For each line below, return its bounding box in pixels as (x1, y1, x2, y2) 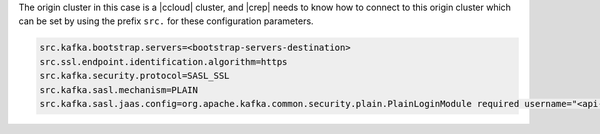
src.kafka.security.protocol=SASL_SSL (39, 70, 230, 82)
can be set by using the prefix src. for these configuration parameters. (18, 15, 314, 27)
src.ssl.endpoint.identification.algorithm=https (39, 56, 288, 67)
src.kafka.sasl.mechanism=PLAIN (39, 84, 199, 95)
